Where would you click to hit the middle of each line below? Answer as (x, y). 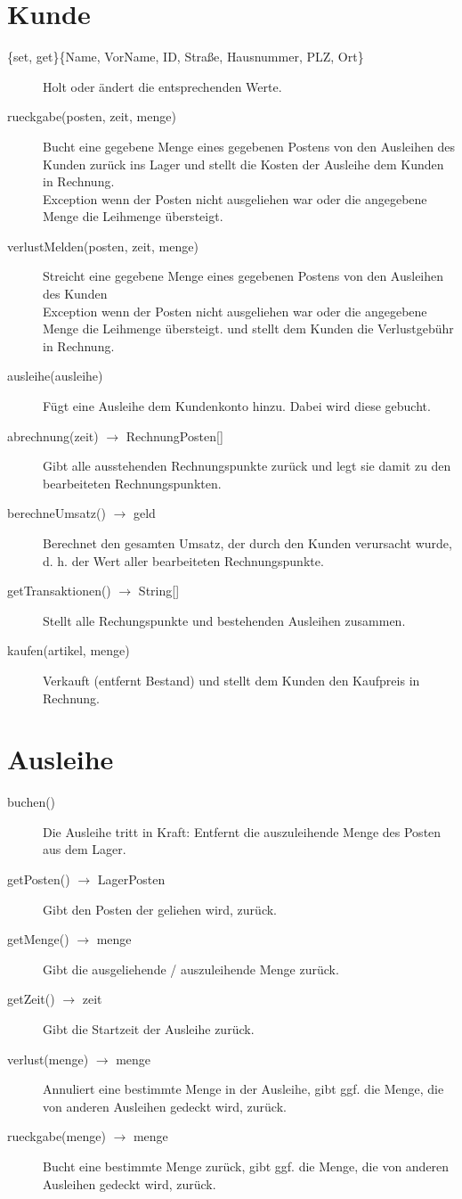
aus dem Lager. (85, 849)
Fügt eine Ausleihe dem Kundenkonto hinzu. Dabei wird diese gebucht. (237, 406)
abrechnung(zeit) (53, 435)
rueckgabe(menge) (57, 1136)
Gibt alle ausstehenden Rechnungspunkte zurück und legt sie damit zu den (247, 466)
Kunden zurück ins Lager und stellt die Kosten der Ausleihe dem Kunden (243, 164)
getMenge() (38, 939)
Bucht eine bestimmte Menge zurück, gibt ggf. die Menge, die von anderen (246, 1166)
